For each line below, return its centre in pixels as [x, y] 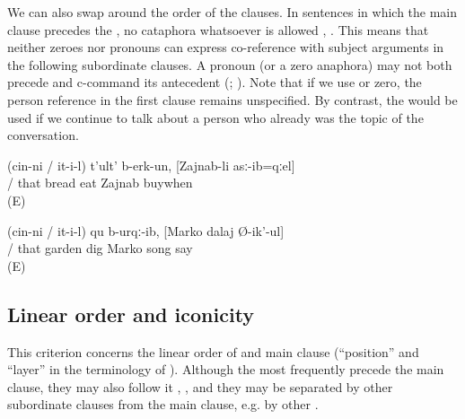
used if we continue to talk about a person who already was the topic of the [215, 117]
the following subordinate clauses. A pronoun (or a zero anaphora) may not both [230, 64]
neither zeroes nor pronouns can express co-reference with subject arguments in [226, 47]
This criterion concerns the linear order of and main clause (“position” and [213, 351]
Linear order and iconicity [131, 314]
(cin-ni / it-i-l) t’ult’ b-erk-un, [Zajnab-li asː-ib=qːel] [151, 165]
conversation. [43, 135]
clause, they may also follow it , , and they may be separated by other [200, 386]
